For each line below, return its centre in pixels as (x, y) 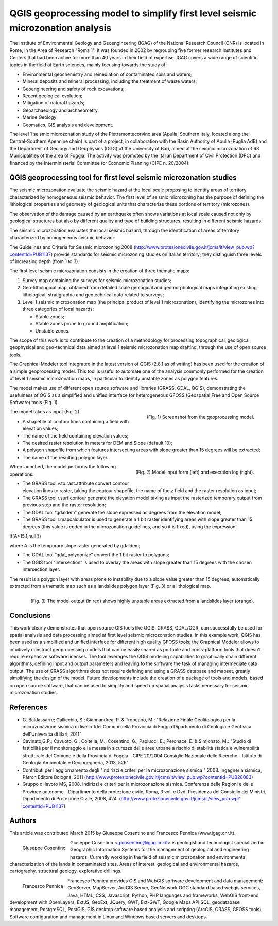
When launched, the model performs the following (63, 467)
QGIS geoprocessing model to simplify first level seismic (133, 13)
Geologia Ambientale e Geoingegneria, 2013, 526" (75, 763)
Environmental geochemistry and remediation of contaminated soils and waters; (107, 74)
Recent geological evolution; (53, 96)
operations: (22, 474)
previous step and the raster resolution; (64, 505)
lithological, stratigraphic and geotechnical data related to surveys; (93, 295)
